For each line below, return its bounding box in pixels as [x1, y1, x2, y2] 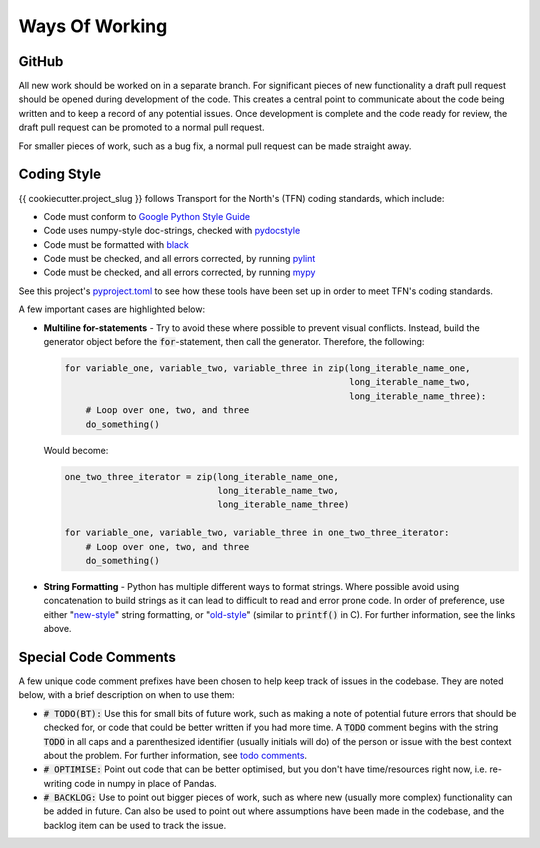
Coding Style [18, 166, 102, 183]
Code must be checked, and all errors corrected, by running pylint [43, 253, 316, 265]
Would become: [43, 444, 109, 456]
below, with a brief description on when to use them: [18, 689, 235, 701]
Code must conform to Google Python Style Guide [43, 210, 250, 222]
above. [43, 623, 72, 635]
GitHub [18, 53, 64, 70]
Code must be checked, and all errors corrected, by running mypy [43, 266, 316, 279]
